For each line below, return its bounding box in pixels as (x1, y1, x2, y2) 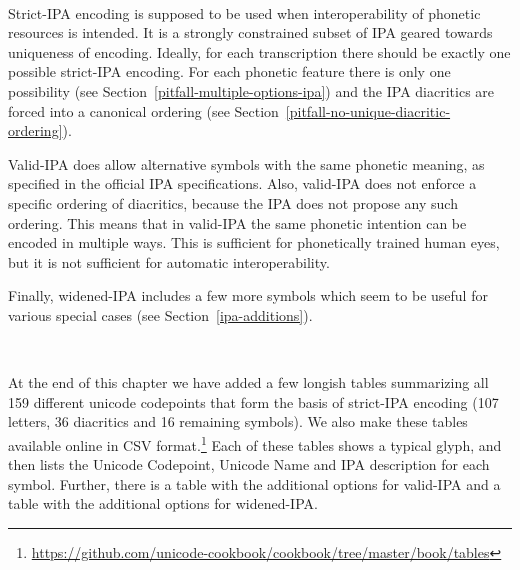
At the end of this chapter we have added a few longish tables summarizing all (8, 372, 489, 393)
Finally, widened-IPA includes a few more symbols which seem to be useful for (8, 285, 488, 306)
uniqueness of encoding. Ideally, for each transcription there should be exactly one (8, 41, 511, 62)
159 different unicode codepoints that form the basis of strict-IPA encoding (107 (8, 391, 499, 412)
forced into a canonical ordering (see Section (8, 100, 279, 121)
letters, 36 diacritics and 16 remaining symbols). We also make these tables (8, 411, 468, 432)
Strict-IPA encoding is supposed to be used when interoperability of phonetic (8, 2, 481, 23)
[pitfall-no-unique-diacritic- (285, 100, 451, 121)
